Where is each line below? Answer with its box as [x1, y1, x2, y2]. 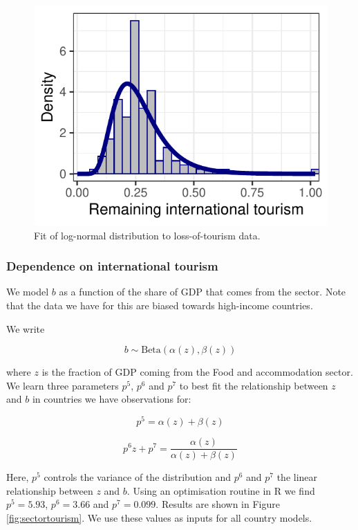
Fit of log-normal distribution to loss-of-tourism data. [34, 228, 261, 242]
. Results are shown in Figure [156, 497, 280, 511]
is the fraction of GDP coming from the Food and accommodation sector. [41, 365, 353, 379]
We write [6, 321, 45, 336]
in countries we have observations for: [32, 392, 191, 406]
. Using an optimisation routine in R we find [126, 483, 315, 497]
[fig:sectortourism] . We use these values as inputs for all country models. [6, 510, 312, 524]
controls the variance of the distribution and [44, 470, 231, 484]
